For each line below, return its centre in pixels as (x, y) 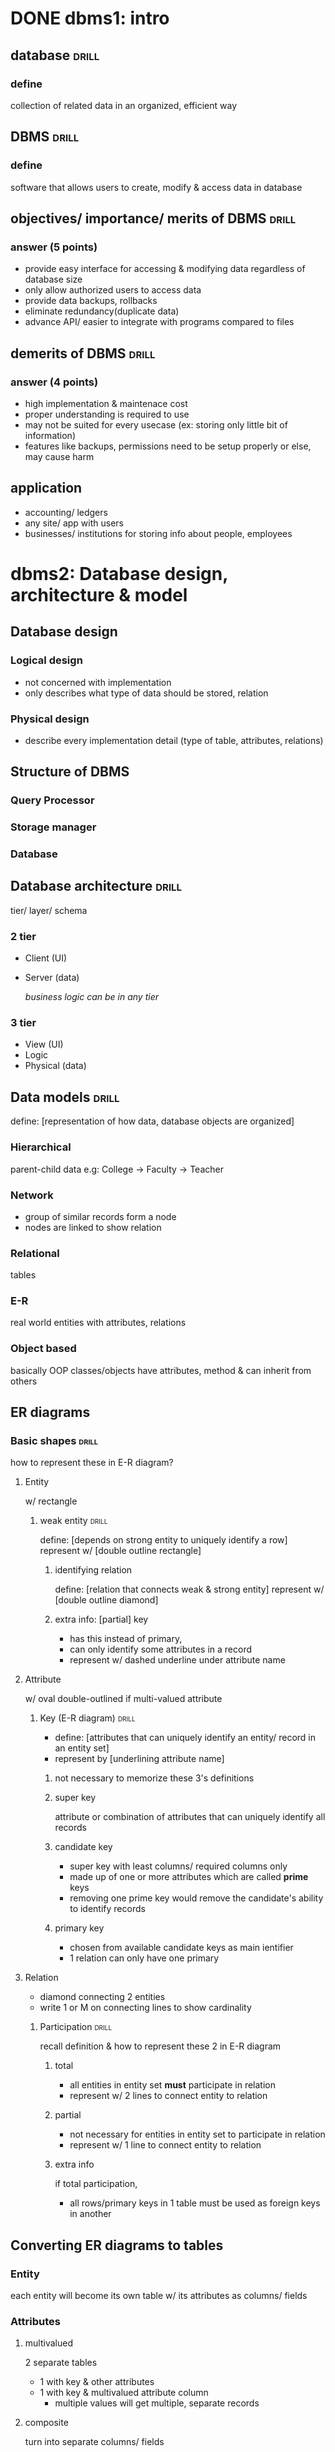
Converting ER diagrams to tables (117, 2245)
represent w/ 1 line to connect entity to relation (165, 2145)
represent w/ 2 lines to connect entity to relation (168, 2096)
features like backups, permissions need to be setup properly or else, (168, 446)
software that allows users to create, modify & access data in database (156, 187)
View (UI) (44, 1044)
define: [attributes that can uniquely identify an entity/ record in (185, 1738)
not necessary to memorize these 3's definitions (154, 1778)
